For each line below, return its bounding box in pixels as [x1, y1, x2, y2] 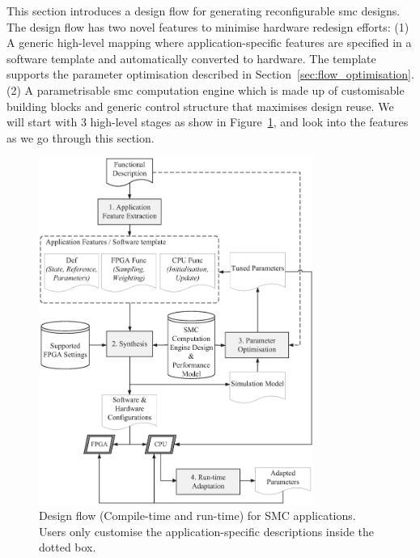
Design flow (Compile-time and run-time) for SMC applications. [39, 507, 356, 524]
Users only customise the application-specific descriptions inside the [39, 522, 375, 539]
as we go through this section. [6, 129, 155, 146]
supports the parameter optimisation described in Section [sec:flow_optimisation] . [6, 66, 414, 83]
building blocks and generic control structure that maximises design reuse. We [6, 97, 394, 114]
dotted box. [39, 539, 96, 556]
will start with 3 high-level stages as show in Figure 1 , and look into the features [6, 113, 409, 130]
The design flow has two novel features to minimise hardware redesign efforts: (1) [6, 18, 409, 35]
